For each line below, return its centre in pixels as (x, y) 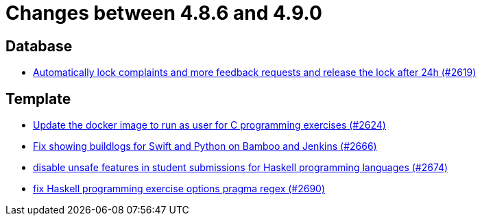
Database (39, 46)
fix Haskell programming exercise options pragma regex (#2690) (179, 189)
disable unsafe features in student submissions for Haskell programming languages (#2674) (241, 168)
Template (38, 99)
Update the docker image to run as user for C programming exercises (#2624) (209, 125)
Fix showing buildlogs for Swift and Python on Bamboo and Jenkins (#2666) (205, 146)
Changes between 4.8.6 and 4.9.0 (164, 13)
